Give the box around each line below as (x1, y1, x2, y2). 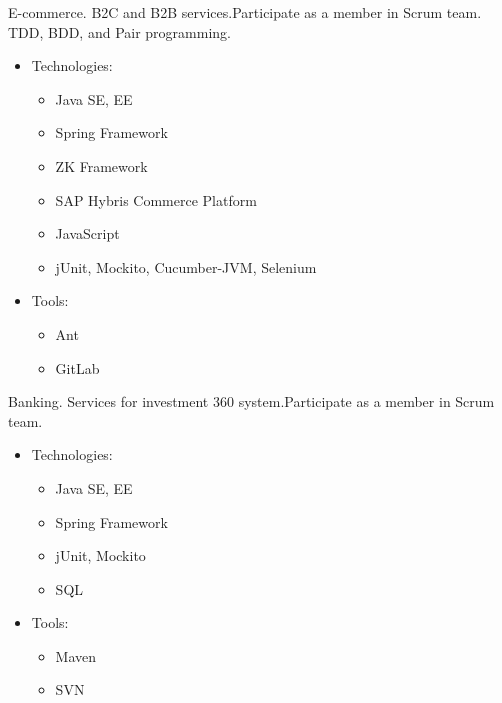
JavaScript (55, 223, 120, 244)
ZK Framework (55, 155, 148, 176)
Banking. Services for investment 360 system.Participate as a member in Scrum (8, 391, 495, 412)
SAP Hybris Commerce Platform (55, 189, 257, 210)
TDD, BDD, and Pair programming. (8, 21, 231, 42)
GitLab (55, 357, 100, 378)
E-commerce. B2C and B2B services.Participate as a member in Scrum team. (8, 2, 482, 22)
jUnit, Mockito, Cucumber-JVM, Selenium (55, 256, 317, 277)
